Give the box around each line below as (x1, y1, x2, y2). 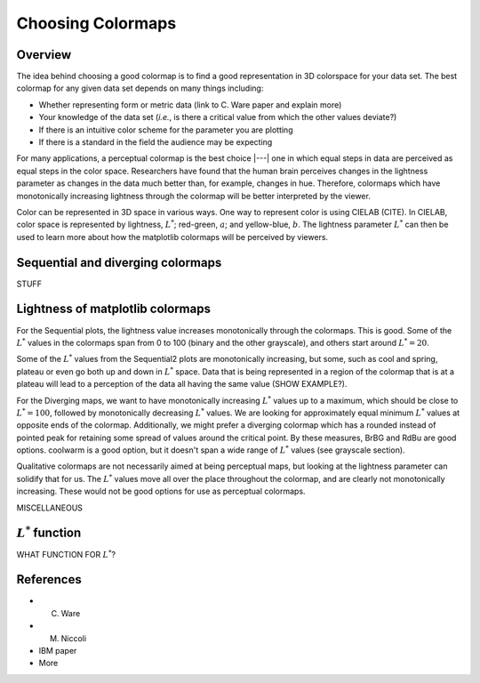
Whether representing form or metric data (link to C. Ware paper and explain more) (38, 99, 342, 110)
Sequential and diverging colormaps (16, 254, 222, 270)
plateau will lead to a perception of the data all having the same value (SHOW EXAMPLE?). (16, 379, 348, 390)
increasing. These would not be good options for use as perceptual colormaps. (16, 486, 306, 497)
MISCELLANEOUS (16, 502, 84, 513)
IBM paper (38, 646, 77, 656)
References (16, 572, 82, 587)
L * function (16, 523, 82, 541)
